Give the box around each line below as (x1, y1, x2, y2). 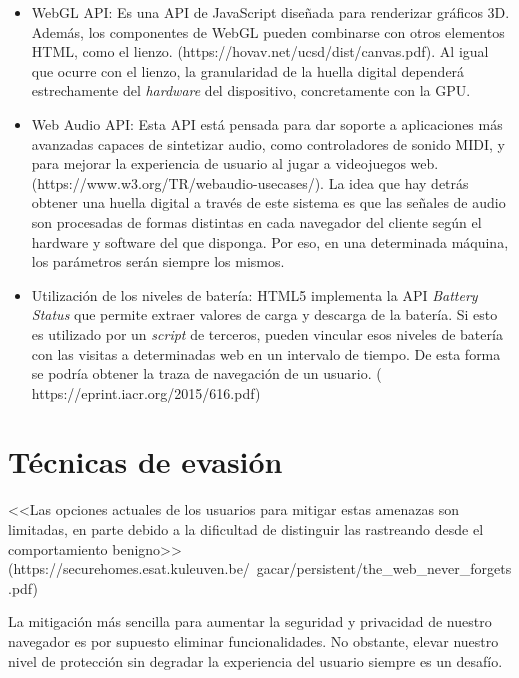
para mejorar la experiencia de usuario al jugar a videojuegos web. (31, 153, 439, 174)
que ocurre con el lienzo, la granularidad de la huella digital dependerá (31, 60, 465, 81)
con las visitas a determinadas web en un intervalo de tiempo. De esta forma (31, 343, 501, 364)
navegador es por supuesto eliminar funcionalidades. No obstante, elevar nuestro (8, 630, 499, 651)
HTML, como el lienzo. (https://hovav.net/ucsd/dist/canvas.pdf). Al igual (31, 41, 489, 62)
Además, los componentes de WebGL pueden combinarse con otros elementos (31, 21, 505, 42)
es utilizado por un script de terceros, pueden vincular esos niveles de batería (31, 323, 503, 344)
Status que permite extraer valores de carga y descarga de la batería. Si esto (31, 304, 498, 325)
